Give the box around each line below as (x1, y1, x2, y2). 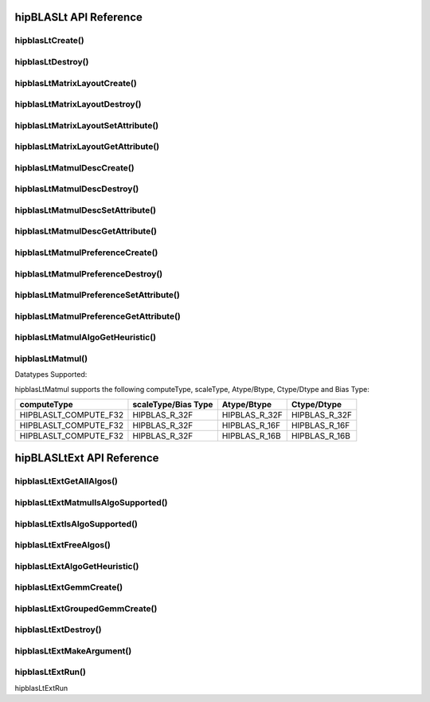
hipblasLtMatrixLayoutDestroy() (14, 99, 142, 110)
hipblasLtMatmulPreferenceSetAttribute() (14, 289, 181, 300)
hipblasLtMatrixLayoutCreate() (14, 77, 137, 88)
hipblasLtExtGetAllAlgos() (14, 476, 119, 487)
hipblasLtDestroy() (14, 56, 89, 67)
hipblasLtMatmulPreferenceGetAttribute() (14, 311, 181, 322)
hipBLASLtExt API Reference (14, 451, 159, 465)
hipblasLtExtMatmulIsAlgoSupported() (14, 496, 168, 508)
